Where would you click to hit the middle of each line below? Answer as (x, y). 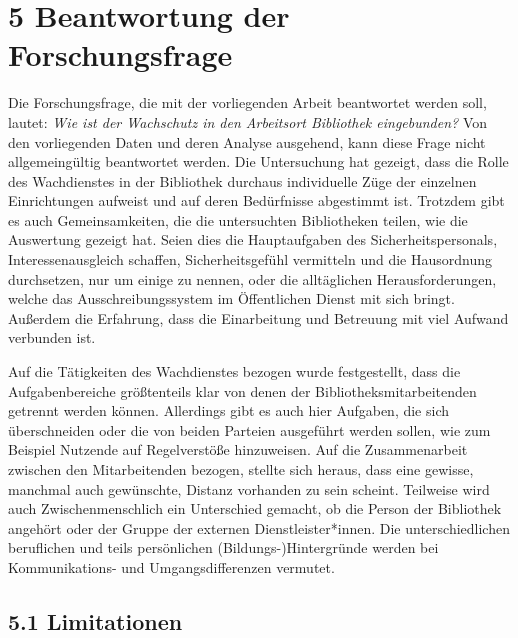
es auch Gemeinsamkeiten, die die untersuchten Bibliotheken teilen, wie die (238, 219)
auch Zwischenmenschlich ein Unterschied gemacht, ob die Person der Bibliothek (255, 508)
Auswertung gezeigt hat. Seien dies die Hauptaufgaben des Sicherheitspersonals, (253, 239)
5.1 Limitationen (95, 620)
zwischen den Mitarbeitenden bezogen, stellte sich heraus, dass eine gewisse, (241, 469)
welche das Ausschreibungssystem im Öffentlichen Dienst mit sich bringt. (231, 298)
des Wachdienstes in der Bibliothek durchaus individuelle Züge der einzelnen (242, 180)
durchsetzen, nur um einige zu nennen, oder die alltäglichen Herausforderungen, (252, 278)
